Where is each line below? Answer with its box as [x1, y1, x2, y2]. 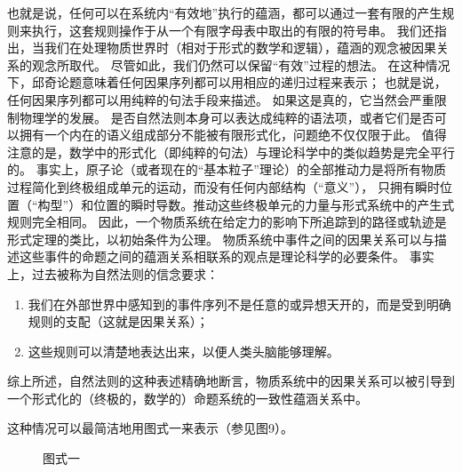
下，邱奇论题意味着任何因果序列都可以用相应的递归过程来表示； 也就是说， [7, 73, 447, 92]
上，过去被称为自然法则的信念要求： [7, 264, 219, 283]
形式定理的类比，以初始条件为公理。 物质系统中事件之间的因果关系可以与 [7, 229, 434, 248]
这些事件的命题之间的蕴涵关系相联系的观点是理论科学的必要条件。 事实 [19, 247, 434, 266]
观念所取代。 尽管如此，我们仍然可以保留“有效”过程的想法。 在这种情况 [31, 55, 450, 74]
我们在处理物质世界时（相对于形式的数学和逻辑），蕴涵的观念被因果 [44, 38, 436, 57]
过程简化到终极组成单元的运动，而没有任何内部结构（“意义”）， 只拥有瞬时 [7, 177, 440, 196]
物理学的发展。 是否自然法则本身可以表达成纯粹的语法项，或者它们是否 [19, 108, 434, 126]
